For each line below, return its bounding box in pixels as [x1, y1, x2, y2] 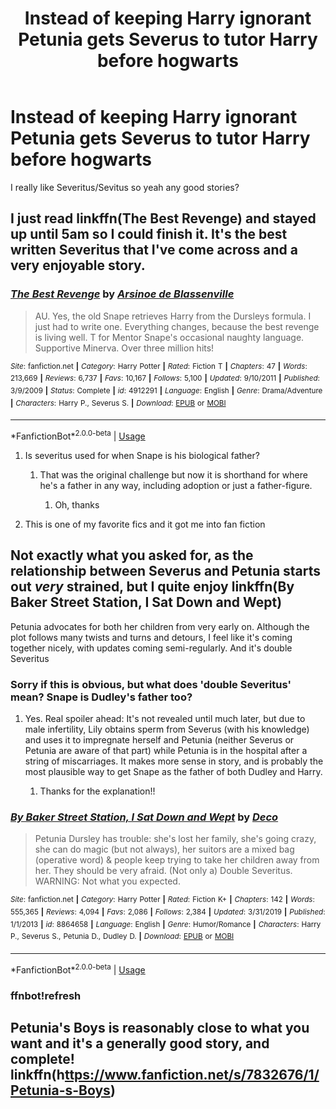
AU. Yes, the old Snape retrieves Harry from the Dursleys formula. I [34, 310, 312, 322]
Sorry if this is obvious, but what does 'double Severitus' [10, 677, 292, 691]
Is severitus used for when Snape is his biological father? [24, 449, 260, 461]
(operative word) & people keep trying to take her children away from [34, 854, 320, 866]
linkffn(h [10, 1066, 65, 1083]
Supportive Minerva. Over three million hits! [34, 342, 215, 354]
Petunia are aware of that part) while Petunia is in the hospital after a [24, 745, 308, 757]
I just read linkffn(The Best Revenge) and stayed [10, 210, 317, 227]
